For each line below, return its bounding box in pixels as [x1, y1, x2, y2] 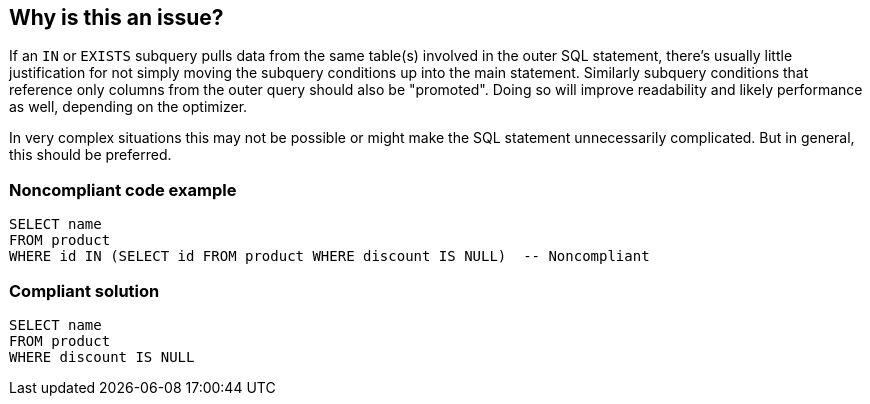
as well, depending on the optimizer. [9, 98, 248, 116]
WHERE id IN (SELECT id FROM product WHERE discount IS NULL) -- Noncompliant [9, 248, 650, 265]
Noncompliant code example [9, 179, 237, 200]
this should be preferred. [9, 146, 172, 164]
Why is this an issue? [9, 5, 224, 30]
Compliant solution [9, 280, 160, 301]
